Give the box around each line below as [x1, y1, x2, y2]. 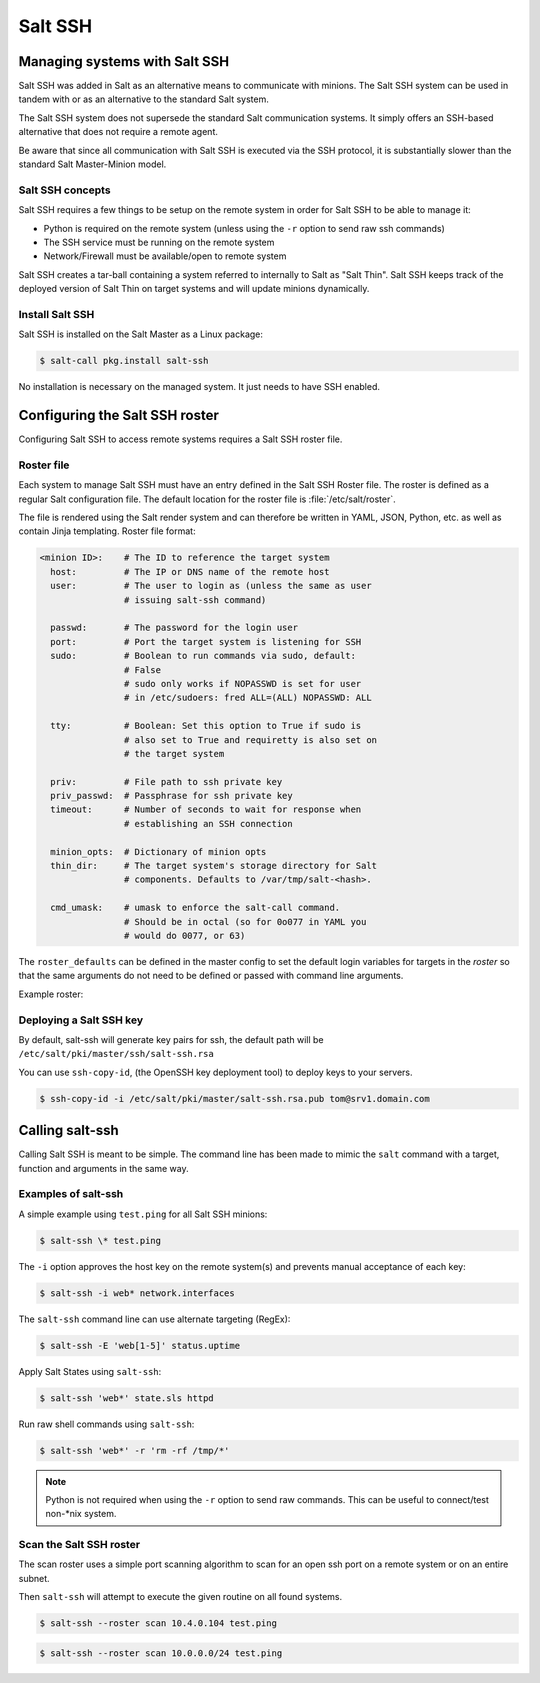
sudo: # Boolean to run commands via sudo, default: [50, 650, 357, 662]
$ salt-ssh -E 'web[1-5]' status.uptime [39, 1340, 240, 1351]
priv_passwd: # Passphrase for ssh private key [50, 790, 294, 802]
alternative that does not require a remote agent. [18, 126, 219, 138]
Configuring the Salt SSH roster [18, 407, 219, 424]
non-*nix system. [45, 1508, 117, 1520]
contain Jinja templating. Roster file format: [18, 525, 196, 537]
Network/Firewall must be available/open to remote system [43, 250, 287, 262]
